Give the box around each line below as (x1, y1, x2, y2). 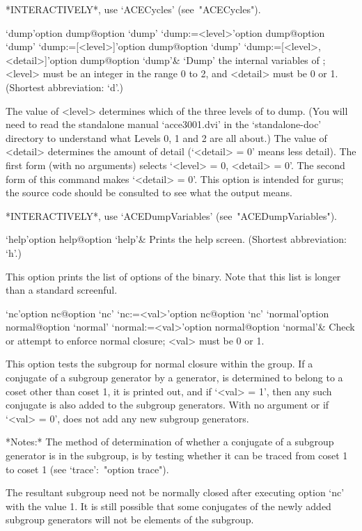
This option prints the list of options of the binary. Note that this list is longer (6, 269, 341, 283)
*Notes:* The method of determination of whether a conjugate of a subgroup (6, 434, 334, 449)
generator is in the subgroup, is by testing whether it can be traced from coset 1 (6, 448, 348, 463)
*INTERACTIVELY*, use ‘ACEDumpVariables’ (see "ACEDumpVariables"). (6, 208, 337, 223)
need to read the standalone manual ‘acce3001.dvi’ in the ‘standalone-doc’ (6, 117, 322, 132)
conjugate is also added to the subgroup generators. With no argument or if (6, 397, 329, 412)
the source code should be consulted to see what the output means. (6, 185, 292, 200)
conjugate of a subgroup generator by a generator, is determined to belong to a (6, 370, 343, 385)
